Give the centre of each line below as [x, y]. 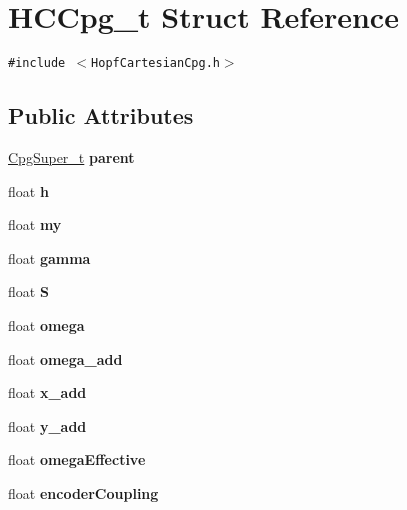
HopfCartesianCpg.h [155, 63]
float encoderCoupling [83, 492]
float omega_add [65, 358]
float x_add [47, 392]
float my [35, 224]
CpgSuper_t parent [71, 156]
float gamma [49, 257]
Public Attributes [101, 115]
